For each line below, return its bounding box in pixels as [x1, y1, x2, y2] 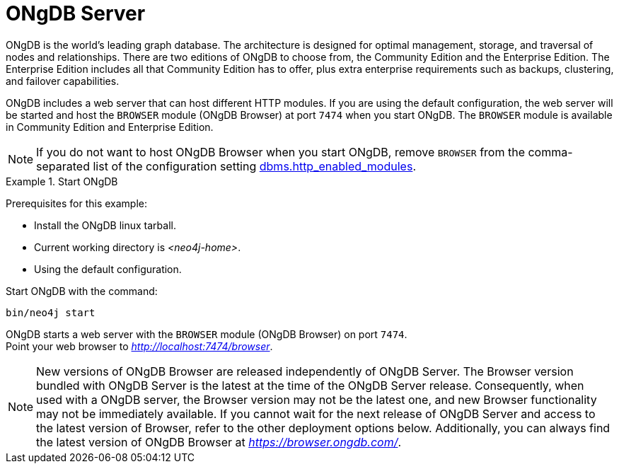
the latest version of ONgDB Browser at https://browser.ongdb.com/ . [36, 434, 402, 449]
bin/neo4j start [6, 306, 96, 318]
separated [36, 158, 90, 173]
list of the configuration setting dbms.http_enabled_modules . [93, 158, 416, 173]
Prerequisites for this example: [6, 197, 148, 209]
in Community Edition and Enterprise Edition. [6, 120, 214, 133]
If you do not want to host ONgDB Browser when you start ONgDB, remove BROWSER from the [36, 144, 525, 159]
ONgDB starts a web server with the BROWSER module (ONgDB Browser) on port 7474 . [6, 328, 407, 340]
